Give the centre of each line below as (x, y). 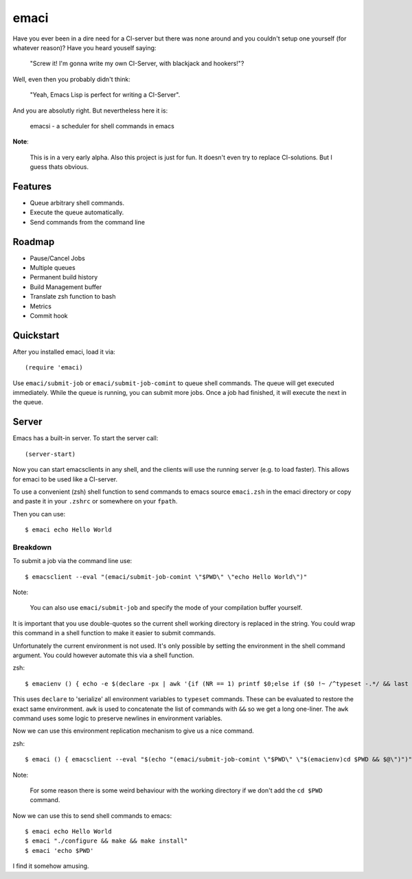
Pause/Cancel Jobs (57, 258)
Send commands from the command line (88, 222)
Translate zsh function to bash (73, 297)
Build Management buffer (66, 287)
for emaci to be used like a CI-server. (65, 479)
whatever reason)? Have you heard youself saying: (84, 47)
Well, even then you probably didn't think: (71, 79)
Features (32, 186)
